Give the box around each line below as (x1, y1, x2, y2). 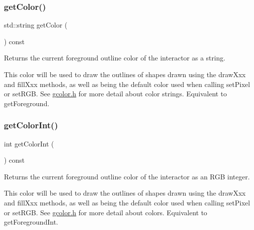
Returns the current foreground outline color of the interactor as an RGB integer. (4, 171, 250, 181)
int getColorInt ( (4, 138, 54, 148)
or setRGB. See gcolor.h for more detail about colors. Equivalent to (4, 207, 207, 217)
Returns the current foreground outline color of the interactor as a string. (4, 53, 225, 63)
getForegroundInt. (4, 217, 58, 227)
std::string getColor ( (4, 20, 67, 30)
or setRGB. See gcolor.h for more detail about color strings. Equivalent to (4, 88, 227, 99)
